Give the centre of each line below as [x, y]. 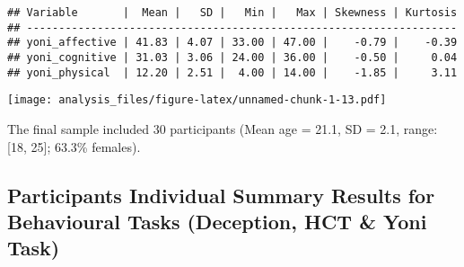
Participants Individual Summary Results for [221, 195]
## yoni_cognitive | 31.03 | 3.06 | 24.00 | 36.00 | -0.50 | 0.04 [232, 57]
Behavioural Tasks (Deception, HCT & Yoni [217, 221]
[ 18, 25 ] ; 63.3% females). [74, 146]
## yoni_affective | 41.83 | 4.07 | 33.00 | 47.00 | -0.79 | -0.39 [232, 43]
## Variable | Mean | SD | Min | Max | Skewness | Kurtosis [232, 13]
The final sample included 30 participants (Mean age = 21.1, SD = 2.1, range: [223, 128]
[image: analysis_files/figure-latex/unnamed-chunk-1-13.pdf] [197, 100]
